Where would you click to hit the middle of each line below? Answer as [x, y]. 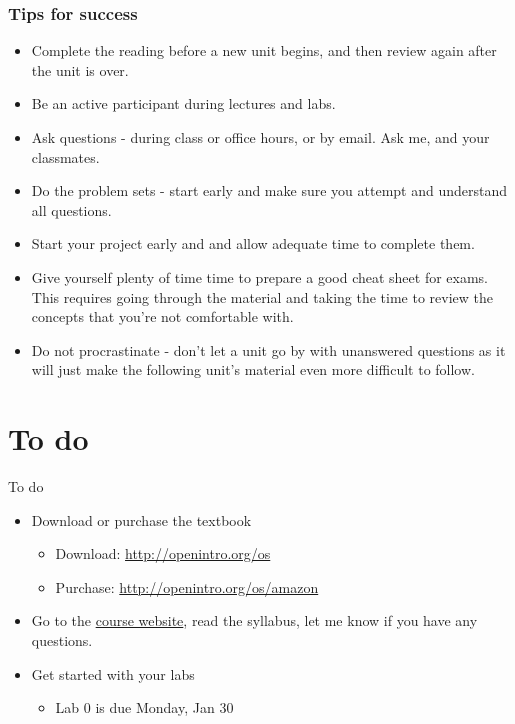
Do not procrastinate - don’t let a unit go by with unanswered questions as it [268, 349]
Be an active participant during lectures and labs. [183, 103]
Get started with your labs [113, 673]
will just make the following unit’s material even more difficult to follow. [253, 369]
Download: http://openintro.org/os [163, 553]
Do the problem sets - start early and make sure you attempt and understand [269, 190]
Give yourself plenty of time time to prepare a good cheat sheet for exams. [260, 276]
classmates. [65, 156]
